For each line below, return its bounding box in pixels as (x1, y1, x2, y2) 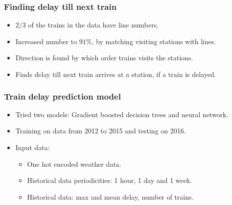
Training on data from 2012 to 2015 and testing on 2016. (15, 126, 186, 136)
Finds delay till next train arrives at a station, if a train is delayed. (15, 69, 216, 79)
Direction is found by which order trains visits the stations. (15, 52, 193, 63)
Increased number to (15, 36, 77, 46)
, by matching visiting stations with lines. (92, 36, 216, 46)
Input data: (15, 142, 50, 152)
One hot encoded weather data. (27, 158, 121, 169)
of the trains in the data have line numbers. (28, 20, 159, 30)
